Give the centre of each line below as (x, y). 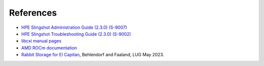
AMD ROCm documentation (49, 48)
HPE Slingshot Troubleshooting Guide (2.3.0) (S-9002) (76, 34)
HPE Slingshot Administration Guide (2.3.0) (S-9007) (74, 27)
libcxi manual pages (41, 41)
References (33, 13)
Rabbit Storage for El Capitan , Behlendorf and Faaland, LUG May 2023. (93, 55)
